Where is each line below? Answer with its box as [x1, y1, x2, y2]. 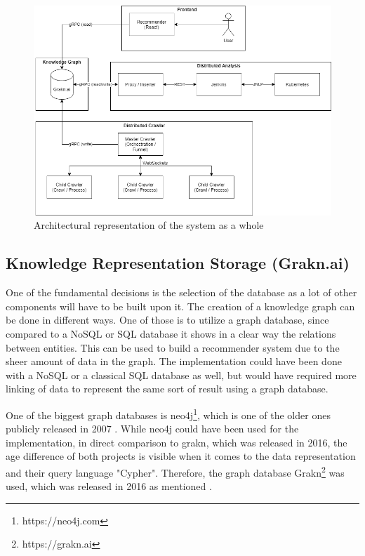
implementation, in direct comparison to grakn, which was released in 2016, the [6, 435, 347, 449]
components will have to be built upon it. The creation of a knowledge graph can [6, 298, 355, 313]
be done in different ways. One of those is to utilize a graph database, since [6, 312, 329, 327]
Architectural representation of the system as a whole [34, 218, 264, 232]
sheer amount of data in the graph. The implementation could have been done [6, 354, 342, 369]
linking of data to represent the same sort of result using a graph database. [6, 381, 328, 396]
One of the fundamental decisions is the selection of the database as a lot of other [6, 285, 357, 300]
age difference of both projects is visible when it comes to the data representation [6, 449, 356, 463]
